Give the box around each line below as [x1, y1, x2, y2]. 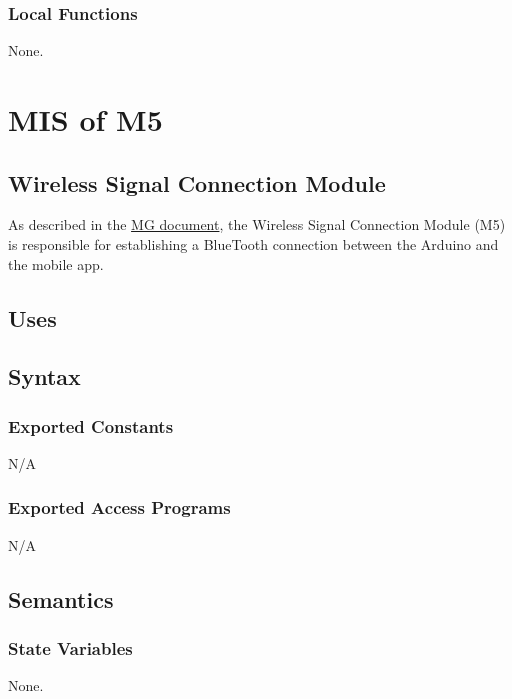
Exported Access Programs [8, 495, 231, 520]
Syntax [8, 361, 81, 392]
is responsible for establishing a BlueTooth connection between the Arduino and [8, 233, 499, 254]
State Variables [8, 636, 133, 661]
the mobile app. [8, 253, 104, 274]
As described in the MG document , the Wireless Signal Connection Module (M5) [8, 214, 506, 235]
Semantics [8, 583, 114, 614]
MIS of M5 [8, 99, 163, 139]
